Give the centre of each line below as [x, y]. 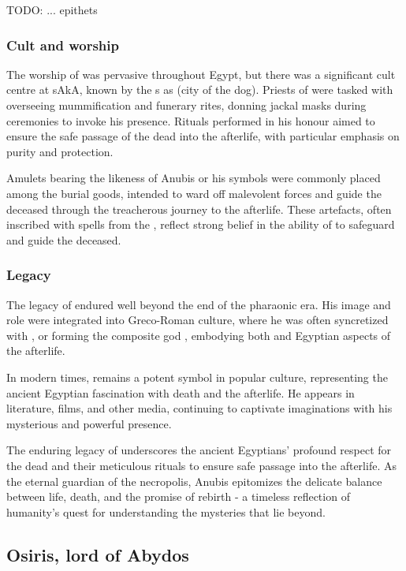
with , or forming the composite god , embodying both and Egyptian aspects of [199, 335]
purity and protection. [60, 151]
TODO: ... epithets [52, 9]
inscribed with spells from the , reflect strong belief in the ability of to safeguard [201, 224]
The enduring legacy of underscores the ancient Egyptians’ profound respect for [199, 450]
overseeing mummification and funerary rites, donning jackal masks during [186, 105]
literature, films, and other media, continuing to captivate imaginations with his [199, 408]
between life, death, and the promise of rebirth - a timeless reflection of [178, 496]
